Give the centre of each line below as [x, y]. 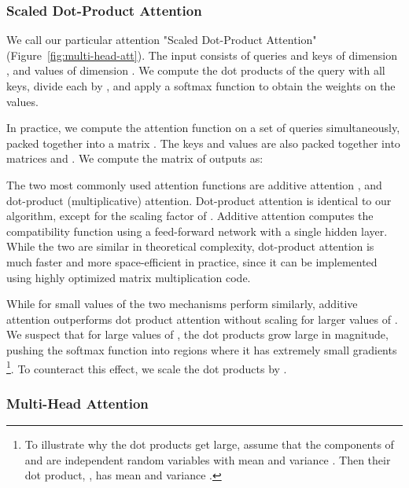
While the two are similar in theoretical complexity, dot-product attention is [190, 246]
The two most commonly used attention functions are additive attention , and [194, 184]
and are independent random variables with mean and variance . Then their [208, 459]
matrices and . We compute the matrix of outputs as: [135, 158]
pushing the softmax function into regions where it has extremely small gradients [202, 349]
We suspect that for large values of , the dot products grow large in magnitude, [197, 334]
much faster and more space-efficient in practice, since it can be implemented [192, 261]
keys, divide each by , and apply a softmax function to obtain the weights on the [201, 86]
